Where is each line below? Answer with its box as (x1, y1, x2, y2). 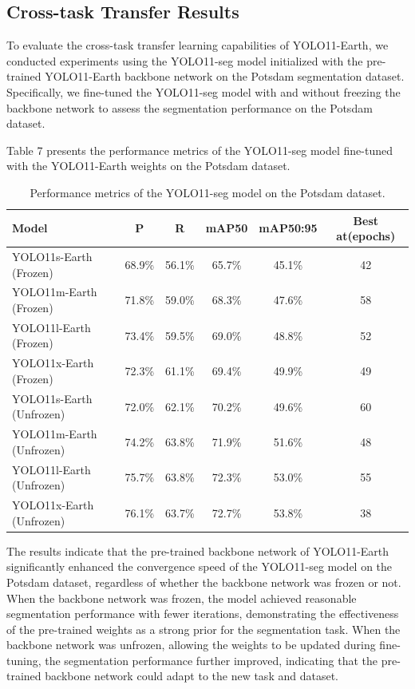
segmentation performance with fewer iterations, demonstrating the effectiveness (6, 605, 399, 622)
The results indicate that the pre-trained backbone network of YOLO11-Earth (6, 542, 389, 559)
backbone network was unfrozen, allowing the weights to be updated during (6, 636, 376, 653)
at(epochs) (336, 228, 396, 244)
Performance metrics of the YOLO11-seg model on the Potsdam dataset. (30, 184, 385, 200)
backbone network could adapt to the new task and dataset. (45, 667, 338, 684)
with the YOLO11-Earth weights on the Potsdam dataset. (6, 157, 290, 174)
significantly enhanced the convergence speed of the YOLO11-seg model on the (6, 558, 393, 575)
